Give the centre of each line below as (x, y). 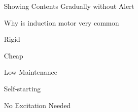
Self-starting (22, 88)
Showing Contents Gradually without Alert (69, 6)
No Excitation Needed (37, 105)
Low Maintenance (31, 72)
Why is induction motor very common (62, 22)
